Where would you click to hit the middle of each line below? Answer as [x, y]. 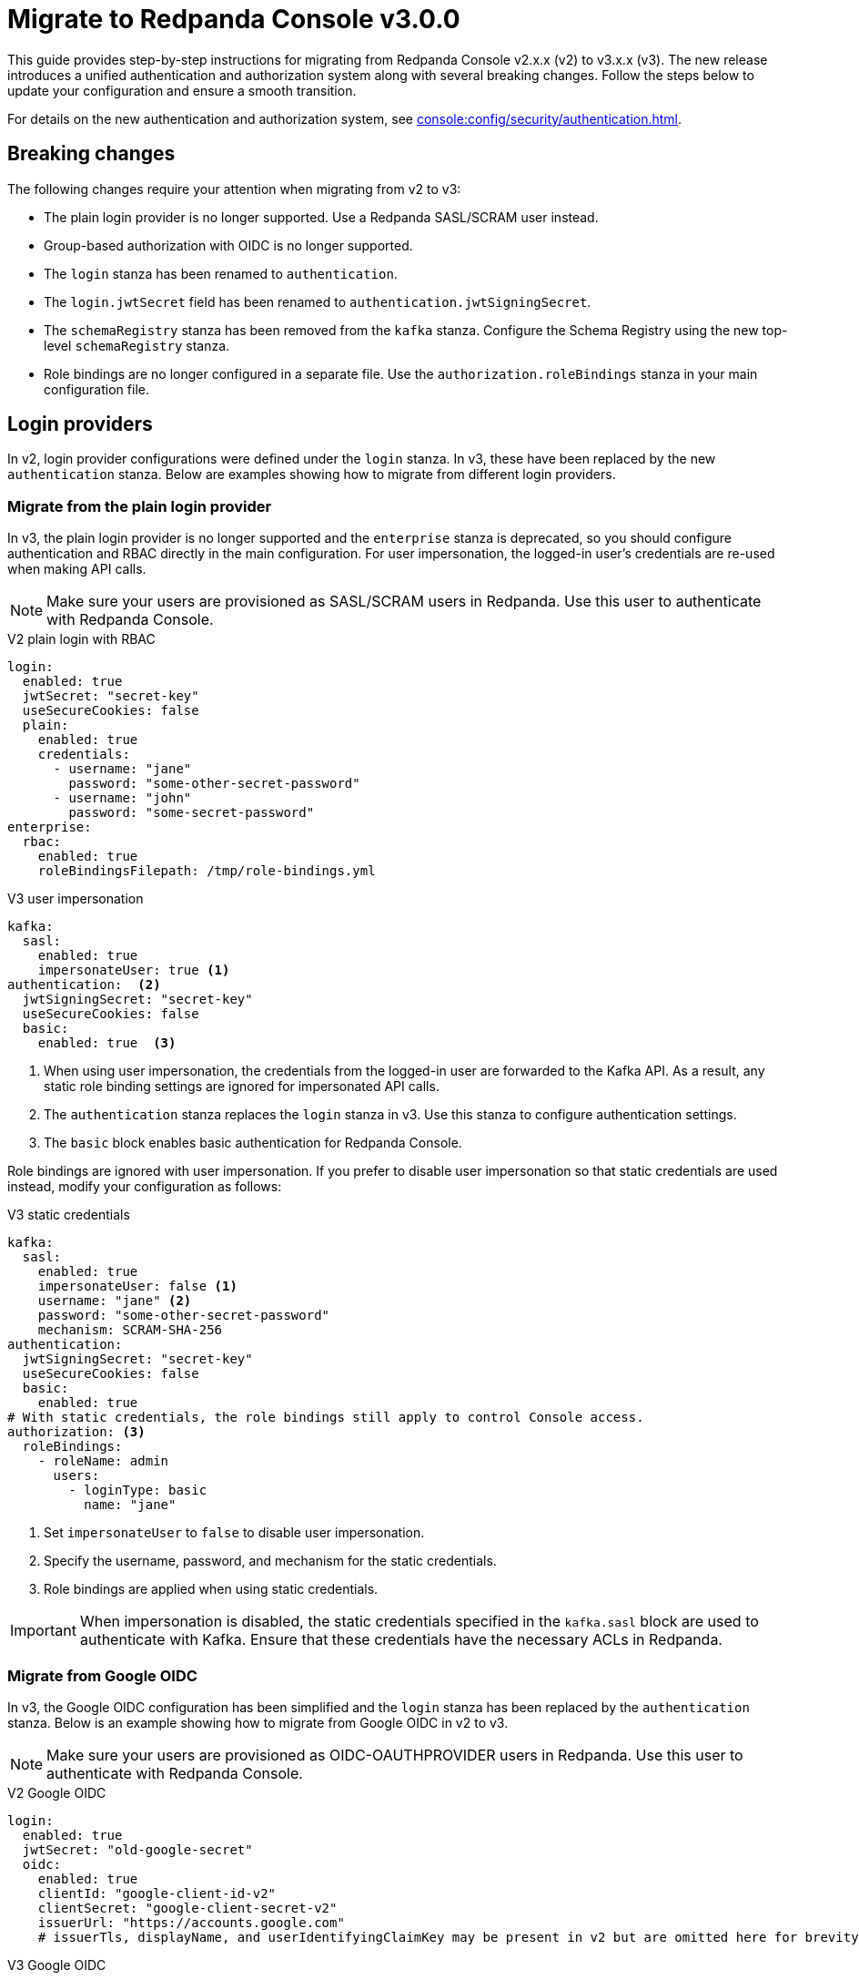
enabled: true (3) [107, 1043]
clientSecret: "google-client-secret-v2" [187, 1908]
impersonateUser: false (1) [137, 1286]
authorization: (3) [76, 1432]
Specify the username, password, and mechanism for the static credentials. [270, 1561]
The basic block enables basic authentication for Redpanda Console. [253, 1143]
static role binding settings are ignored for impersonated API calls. [242, 1087]
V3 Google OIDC [57, 1965]
